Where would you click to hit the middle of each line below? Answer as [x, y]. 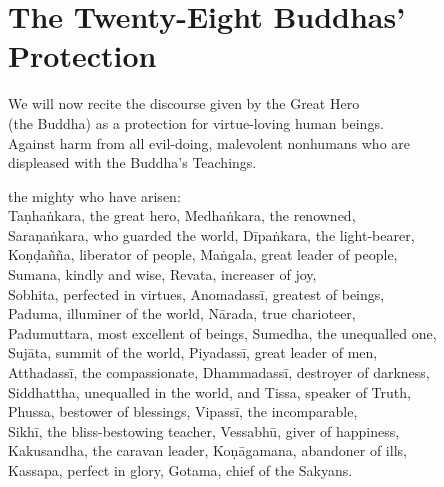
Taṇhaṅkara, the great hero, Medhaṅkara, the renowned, [182, 215]
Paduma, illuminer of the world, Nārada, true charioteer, [182, 313]
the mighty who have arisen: [94, 195]
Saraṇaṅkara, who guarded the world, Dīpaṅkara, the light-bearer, [211, 234]
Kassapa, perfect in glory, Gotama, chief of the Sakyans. [180, 470]
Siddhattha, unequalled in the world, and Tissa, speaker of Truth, [209, 391]
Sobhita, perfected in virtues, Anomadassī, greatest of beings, [196, 293]
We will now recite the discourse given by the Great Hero [184, 103]
